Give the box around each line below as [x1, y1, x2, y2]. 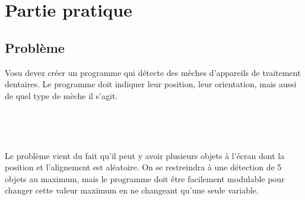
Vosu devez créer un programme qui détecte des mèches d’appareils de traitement [5, 66, 301, 78]
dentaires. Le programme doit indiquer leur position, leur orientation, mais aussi [5, 78, 297, 90]
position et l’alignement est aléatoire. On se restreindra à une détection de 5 [5, 161, 282, 173]
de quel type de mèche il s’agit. [5, 89, 118, 101]
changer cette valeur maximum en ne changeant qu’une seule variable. [5, 184, 259, 196]
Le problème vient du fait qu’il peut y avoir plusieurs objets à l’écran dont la [5, 149, 285, 161]
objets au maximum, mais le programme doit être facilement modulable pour [5, 172, 285, 185]
